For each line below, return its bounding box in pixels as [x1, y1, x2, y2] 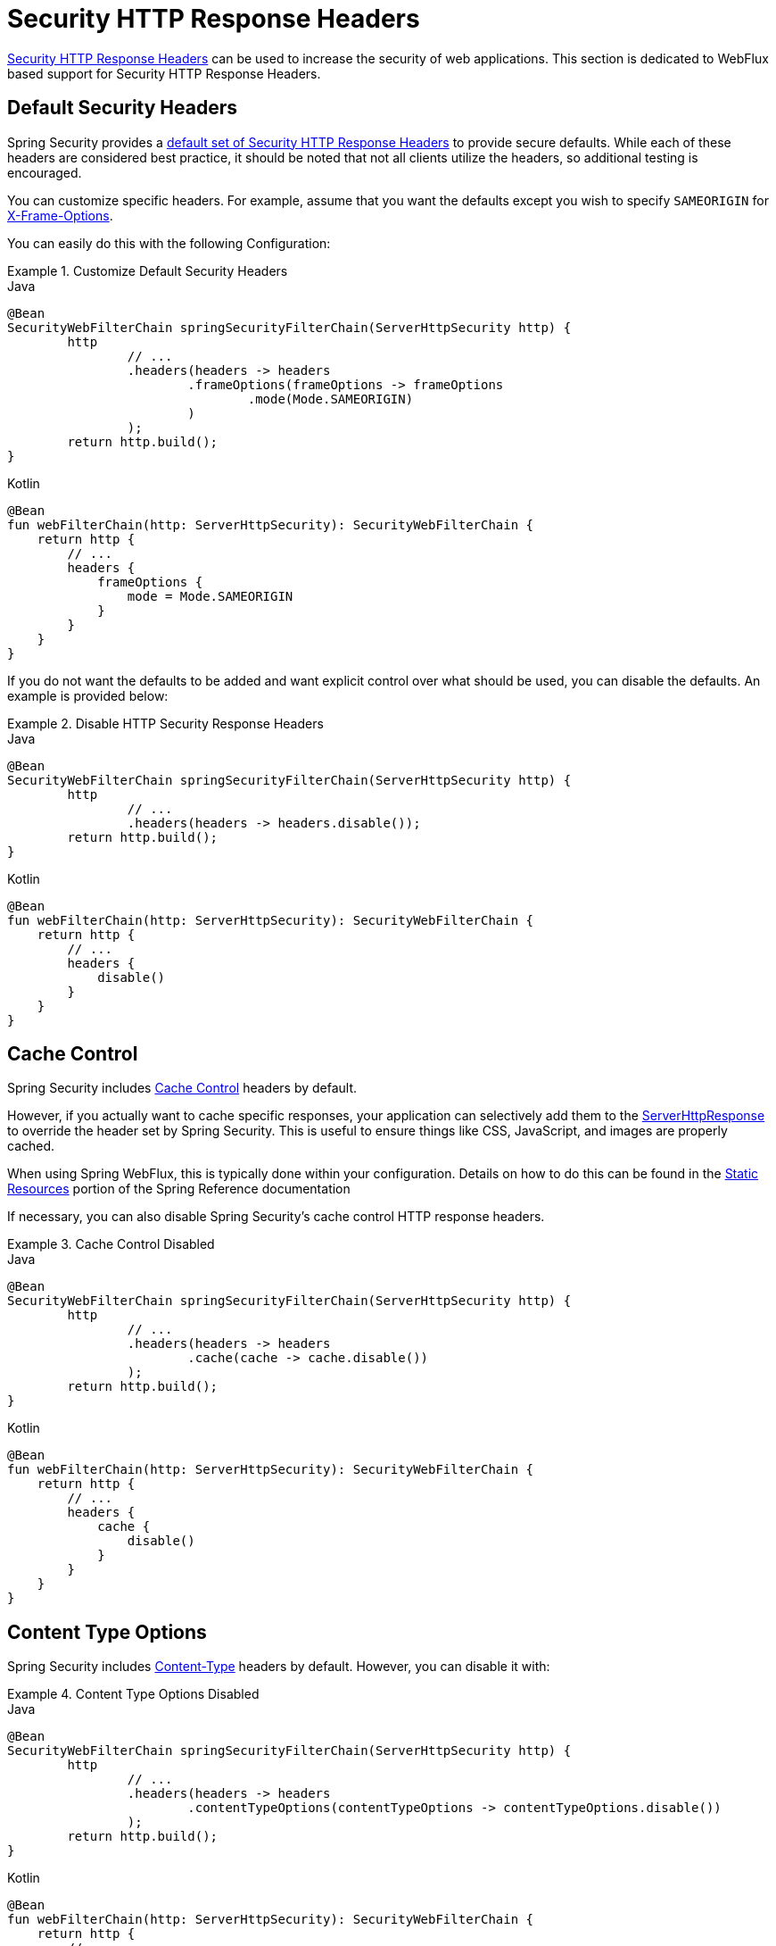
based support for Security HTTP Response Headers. [7, 65, 321, 81]
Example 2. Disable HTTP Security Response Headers [7, 715, 324, 731]
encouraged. [7, 164, 82, 180]
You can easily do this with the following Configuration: [7, 235, 331, 251]
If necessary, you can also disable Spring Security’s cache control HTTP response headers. [7, 1209, 545, 1225]
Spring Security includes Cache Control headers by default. [7, 1080, 358, 1096]
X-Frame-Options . [7, 207, 113, 223]
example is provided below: [7, 687, 169, 703]
